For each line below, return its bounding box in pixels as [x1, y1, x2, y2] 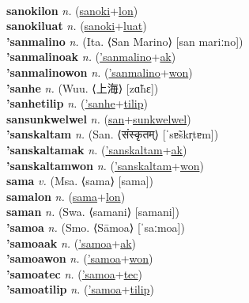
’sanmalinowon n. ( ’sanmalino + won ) [6, 63, 193, 80]
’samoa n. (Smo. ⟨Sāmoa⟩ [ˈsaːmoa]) [6, 218, 185, 235]
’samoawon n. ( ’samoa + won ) [6, 250, 153, 267]
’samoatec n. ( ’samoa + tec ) [6, 265, 143, 282]
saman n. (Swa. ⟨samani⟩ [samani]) [6, 203, 179, 220]
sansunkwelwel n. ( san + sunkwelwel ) [6, 110, 191, 127]
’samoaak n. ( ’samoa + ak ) [6, 234, 137, 251]
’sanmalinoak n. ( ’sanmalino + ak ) [6, 48, 176, 65]
